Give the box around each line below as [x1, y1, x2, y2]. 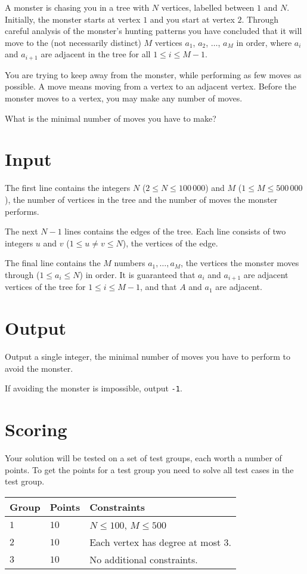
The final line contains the [5, 257, 101, 269]
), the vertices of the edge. [122, 236, 218, 249]
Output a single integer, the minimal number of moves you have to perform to [5, 350, 291, 363]
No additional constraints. [89, 552, 198, 566]
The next [5, 225, 38, 237]
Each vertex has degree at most [89, 535, 221, 549]
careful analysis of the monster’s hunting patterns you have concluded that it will [5, 24, 302, 37]
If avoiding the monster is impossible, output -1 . [5, 382, 182, 394]
